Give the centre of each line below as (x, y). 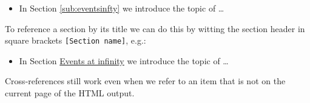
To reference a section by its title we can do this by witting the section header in (155, 28)
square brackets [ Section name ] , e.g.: (76, 40)
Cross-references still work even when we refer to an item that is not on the (145, 81)
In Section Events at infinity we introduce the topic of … (124, 60)
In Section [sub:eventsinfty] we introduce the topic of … (122, 8)
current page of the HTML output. (70, 93)
